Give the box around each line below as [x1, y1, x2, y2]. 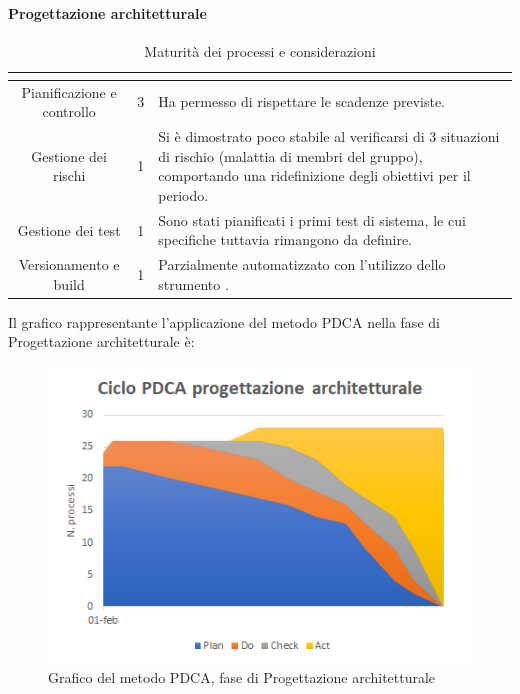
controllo [42, 101, 96, 122]
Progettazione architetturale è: [8, 331, 195, 352]
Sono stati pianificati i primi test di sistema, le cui [158, 209, 466, 230]
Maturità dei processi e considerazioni [144, 40, 376, 61]
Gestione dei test [17, 219, 121, 240]
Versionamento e [18, 254, 120, 275]
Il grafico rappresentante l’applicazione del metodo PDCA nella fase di [8, 311, 440, 332]
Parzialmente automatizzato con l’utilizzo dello [158, 254, 446, 275]
